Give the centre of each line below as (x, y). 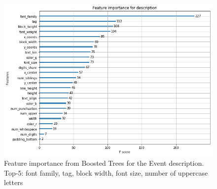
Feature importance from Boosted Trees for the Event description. (104, 163)
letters (14, 182)
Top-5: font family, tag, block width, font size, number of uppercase (106, 172)
